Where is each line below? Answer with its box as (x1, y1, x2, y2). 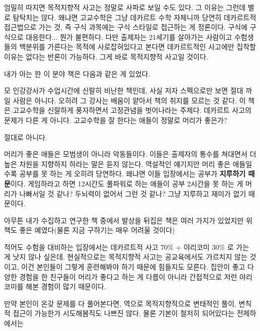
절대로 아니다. (4, 131, 47, 142)
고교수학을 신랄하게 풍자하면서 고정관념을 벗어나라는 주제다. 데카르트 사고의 (13, 105, 251, 115)
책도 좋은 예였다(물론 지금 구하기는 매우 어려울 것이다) (4, 225, 175, 235)
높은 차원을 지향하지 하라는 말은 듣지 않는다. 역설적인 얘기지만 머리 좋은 (4, 158, 230, 169)
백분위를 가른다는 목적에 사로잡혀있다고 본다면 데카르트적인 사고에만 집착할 (19, 41, 256, 52)
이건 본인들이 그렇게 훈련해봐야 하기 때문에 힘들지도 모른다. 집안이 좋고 (21, 261, 245, 272)
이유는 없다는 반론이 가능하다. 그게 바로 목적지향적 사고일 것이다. (4, 51, 208, 61)
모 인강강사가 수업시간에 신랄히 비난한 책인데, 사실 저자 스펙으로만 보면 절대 (4, 85, 243, 96)
